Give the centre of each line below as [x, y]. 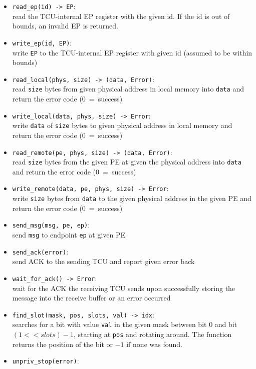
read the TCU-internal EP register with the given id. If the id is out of [121, 16]
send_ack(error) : [40, 251]
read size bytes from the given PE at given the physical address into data [127, 162]
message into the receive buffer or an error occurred [91, 298]
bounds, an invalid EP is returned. [65, 26]
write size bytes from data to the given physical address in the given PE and [132, 198]
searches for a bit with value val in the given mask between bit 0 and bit [125, 324]
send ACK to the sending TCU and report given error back [103, 261]
